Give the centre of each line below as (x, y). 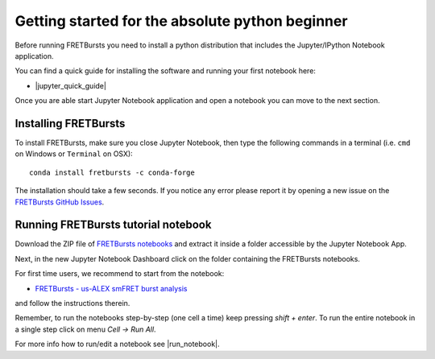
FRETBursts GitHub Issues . (60, 202)
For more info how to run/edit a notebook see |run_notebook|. (118, 344)
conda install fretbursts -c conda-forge (112, 172)
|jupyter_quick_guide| (70, 85)
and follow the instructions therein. (72, 303)
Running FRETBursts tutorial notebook (113, 225)
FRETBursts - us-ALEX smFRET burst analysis (111, 288)
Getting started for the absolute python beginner (181, 21)
